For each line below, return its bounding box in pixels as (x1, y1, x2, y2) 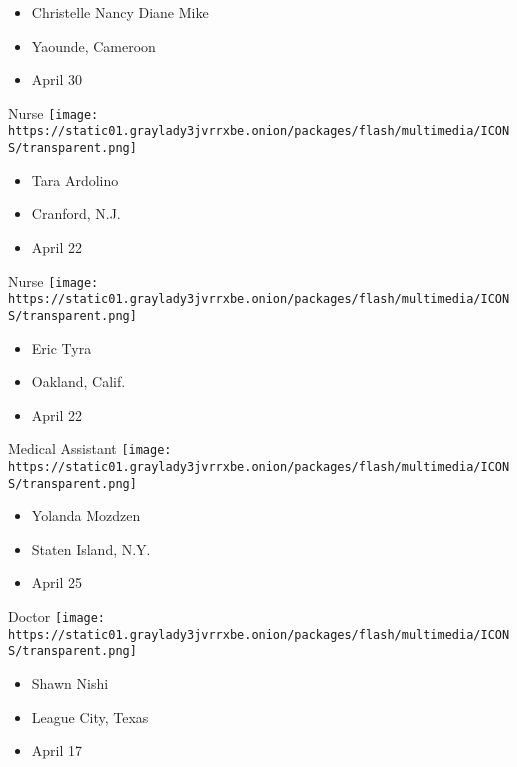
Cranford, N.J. (31, 203, 121, 224)
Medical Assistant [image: (8, 438, 172, 459)
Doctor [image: (8, 606, 106, 627)
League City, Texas (31, 706, 149, 727)
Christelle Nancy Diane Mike (31, 2, 209, 22)
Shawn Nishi (31, 673, 109, 693)
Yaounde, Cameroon (31, 35, 156, 56)
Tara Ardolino (31, 169, 119, 190)
